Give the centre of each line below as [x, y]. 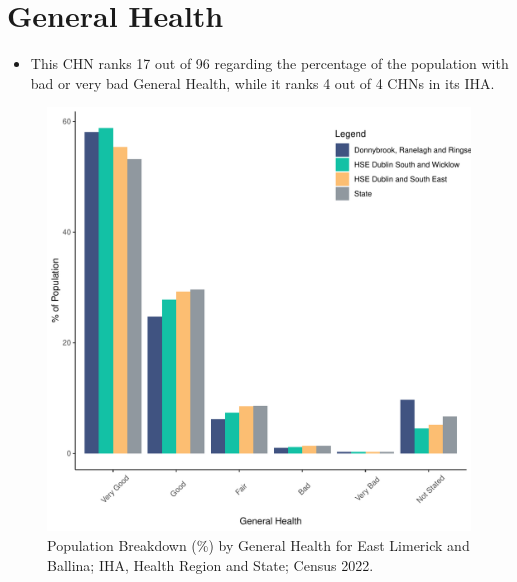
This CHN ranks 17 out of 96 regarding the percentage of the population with [269, 63]
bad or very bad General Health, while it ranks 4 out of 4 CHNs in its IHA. [262, 82]
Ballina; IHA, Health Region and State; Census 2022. [210, 564]
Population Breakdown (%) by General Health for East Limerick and [258, 544]
